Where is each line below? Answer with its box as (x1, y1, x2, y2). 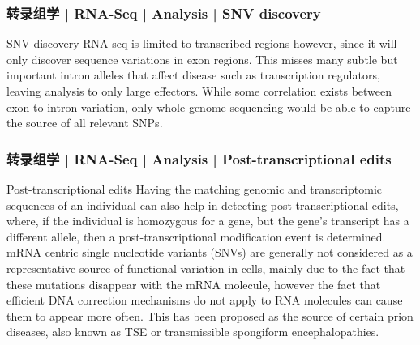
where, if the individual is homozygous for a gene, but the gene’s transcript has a (6, 212, 409, 229)
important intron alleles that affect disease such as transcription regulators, (6, 66, 380, 83)
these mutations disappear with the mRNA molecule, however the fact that (6, 275, 381, 292)
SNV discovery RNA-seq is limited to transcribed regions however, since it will (6, 35, 397, 52)
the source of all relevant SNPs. (6, 114, 163, 131)
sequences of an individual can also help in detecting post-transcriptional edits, (6, 196, 399, 213)
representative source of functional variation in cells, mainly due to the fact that (6, 259, 405, 276)
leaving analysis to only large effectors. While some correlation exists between (6, 83, 392, 99)
